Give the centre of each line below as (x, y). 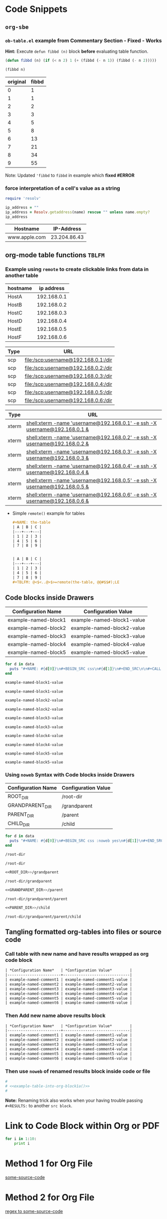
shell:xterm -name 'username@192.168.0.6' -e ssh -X (91, 495)
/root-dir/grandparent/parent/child (43, 916)
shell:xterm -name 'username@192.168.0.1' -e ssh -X (91, 423)
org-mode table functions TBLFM (55, 255)
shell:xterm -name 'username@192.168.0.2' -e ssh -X (91, 438)
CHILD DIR (19, 824)
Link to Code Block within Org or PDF (83, 1126)
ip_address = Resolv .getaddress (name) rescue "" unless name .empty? (78, 212)
